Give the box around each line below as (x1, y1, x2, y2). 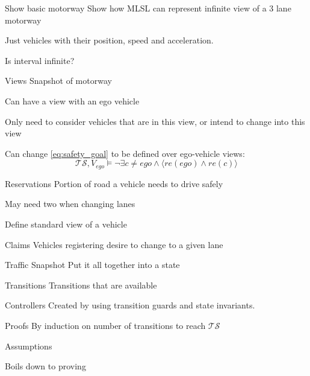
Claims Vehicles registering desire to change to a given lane (5, 238, 223, 250)
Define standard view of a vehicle (5, 217, 127, 230)
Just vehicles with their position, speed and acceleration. (5, 34, 214, 46)
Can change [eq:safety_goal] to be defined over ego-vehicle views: (5, 147, 245, 159)
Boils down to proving (5, 360, 86, 372)
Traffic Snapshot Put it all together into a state (5, 258, 180, 271)
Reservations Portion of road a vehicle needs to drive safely (5, 177, 223, 190)
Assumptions (5, 339, 52, 352)
